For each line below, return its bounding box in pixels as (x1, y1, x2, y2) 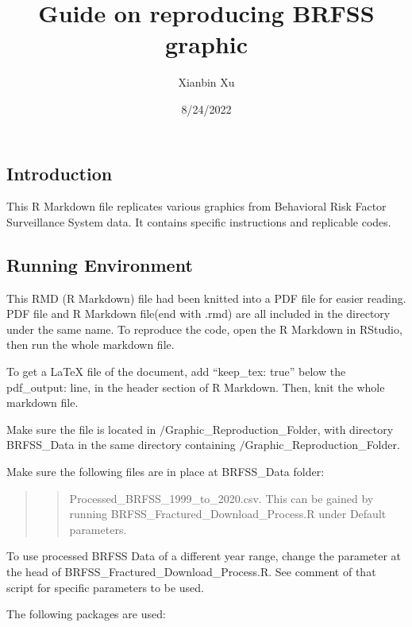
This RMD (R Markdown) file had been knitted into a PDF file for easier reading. (6, 289, 406, 306)
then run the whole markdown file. (6, 336, 175, 353)
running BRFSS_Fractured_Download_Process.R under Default (69, 505, 387, 522)
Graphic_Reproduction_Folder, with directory (165, 420, 394, 437)
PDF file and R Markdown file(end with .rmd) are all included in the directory (6, 305, 391, 322)
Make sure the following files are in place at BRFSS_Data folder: (6, 463, 325, 480)
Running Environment (6, 252, 193, 277)
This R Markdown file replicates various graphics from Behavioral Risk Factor (6, 198, 387, 215)
